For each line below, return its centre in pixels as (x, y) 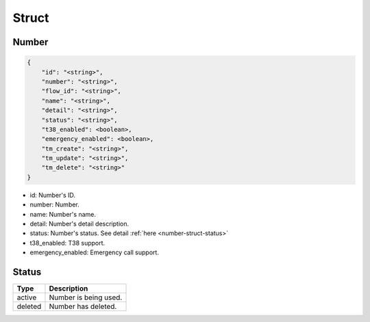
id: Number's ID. (52, 195)
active (27, 297)
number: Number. (55, 204)
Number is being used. (86, 297)
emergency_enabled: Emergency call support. (94, 252)
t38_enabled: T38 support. (67, 243)
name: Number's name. (63, 214)
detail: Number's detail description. (79, 224)
